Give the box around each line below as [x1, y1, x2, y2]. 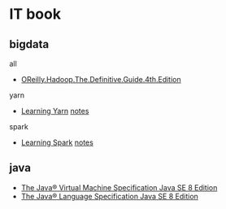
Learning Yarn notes [20, 107, 89, 115]
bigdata [9, 37, 50, 51]
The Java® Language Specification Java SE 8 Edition [20, 191, 198, 201]
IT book [9, 5, 62, 24]
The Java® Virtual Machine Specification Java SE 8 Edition [20, 182, 218, 192]
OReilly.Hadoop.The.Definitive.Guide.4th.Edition [20, 75, 181, 84]
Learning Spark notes [20, 137, 94, 147]
